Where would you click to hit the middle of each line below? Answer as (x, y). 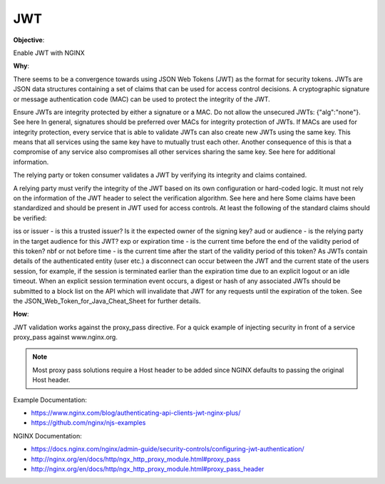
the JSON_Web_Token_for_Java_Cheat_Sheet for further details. (107, 301)
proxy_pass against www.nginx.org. (65, 337)
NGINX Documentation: (47, 436)
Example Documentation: (50, 400)
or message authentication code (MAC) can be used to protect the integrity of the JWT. (142, 99)
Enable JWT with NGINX (49, 53)
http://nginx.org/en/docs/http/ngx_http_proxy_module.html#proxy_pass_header (148, 469)
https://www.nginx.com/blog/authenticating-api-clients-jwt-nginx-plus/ (136, 413)
